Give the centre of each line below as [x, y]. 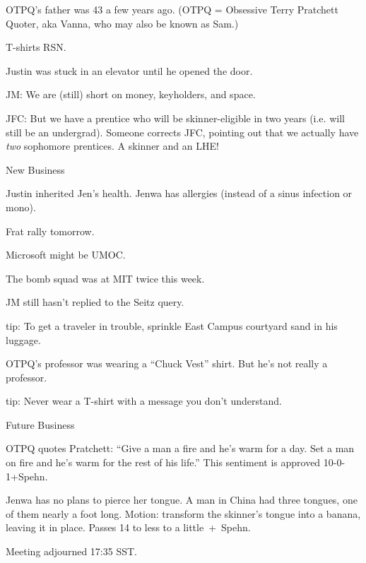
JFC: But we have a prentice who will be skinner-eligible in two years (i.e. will [175, 118]
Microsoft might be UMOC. [66, 255]
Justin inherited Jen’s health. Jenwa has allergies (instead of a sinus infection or [179, 193]
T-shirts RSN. [36, 47]
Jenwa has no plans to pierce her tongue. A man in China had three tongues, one [182, 500]
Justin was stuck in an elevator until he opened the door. [129, 70]
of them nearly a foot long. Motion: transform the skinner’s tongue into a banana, [183, 513]
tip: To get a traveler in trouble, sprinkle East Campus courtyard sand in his [172, 325]
